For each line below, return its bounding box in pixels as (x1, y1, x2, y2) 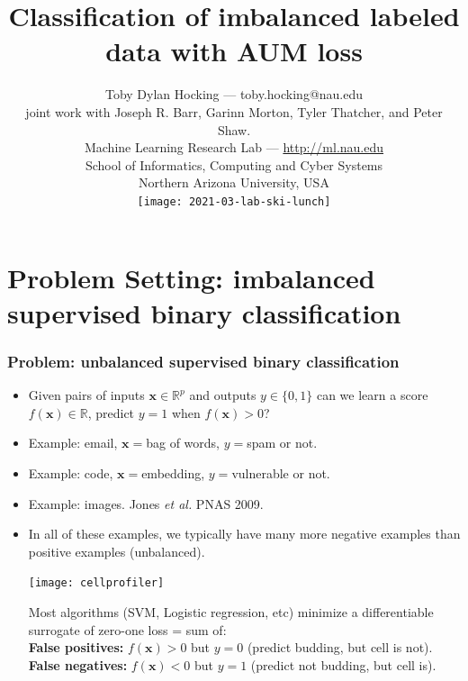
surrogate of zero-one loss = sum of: (28, 620, 227, 639)
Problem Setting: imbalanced (7, 259, 375, 295)
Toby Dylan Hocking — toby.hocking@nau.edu (104, 85, 364, 104)
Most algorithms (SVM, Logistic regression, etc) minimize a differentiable (28, 602, 434, 621)
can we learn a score (316, 386, 428, 404)
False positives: (28, 638, 124, 657)
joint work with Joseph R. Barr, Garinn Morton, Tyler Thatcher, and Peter (25, 102, 443, 121)
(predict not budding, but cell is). (250, 655, 436, 674)
